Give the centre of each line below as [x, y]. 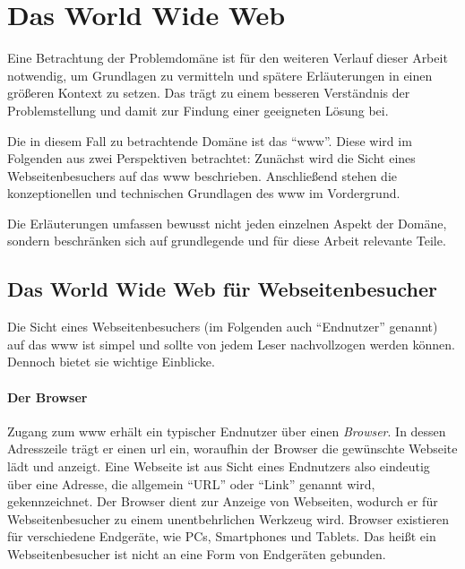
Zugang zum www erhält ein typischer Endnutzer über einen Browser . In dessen [227, 431]
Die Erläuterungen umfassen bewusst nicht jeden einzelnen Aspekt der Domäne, [227, 223]
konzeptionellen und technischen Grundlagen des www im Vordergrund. [204, 193]
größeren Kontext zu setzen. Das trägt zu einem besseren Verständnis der [209, 93]
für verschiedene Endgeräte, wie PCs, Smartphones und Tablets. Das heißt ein [222, 536]
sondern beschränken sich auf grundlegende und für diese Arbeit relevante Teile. [227, 241]
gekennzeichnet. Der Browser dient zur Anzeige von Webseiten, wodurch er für [223, 501]
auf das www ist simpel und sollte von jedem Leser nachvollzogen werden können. [231, 344]
